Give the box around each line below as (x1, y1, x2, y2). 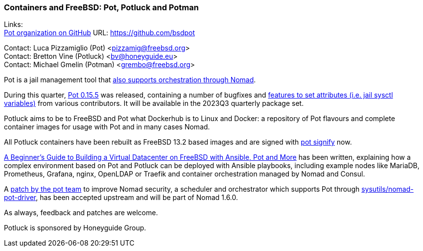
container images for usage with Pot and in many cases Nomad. (4, 123, 210, 131)
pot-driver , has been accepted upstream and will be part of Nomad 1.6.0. (4, 193, 238, 202)
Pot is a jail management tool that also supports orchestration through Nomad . (4, 75, 256, 84)
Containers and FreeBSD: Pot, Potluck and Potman (4, 2, 199, 12)
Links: (4, 20, 23, 29)
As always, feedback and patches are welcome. (4, 208, 158, 217)
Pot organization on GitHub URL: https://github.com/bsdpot (4, 28, 195, 37)
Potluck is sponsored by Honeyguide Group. (4, 224, 146, 232)
